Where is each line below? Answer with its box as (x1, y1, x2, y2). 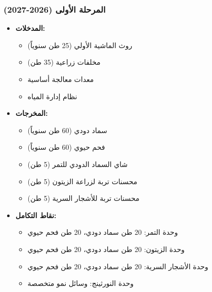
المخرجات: (15, 108, 48, 118)
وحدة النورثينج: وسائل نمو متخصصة (27, 278, 134, 288)
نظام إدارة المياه (27, 91, 77, 101)
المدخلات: (15, 23, 46, 33)
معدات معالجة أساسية (27, 74, 94, 84)
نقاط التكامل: (15, 210, 57, 220)
